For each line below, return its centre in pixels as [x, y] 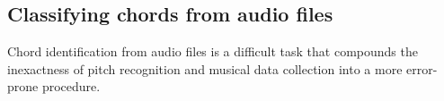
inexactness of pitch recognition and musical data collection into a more [205, 68]
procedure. [71, 86]
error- [422, 68]
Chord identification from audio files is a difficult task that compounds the [213, 51]
